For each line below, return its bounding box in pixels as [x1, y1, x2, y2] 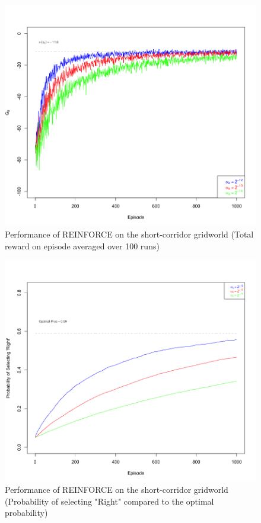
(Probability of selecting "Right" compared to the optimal [5, 495, 214, 507]
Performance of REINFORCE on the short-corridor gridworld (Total [5, 228, 254, 240]
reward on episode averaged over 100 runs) [5, 239, 160, 252]
